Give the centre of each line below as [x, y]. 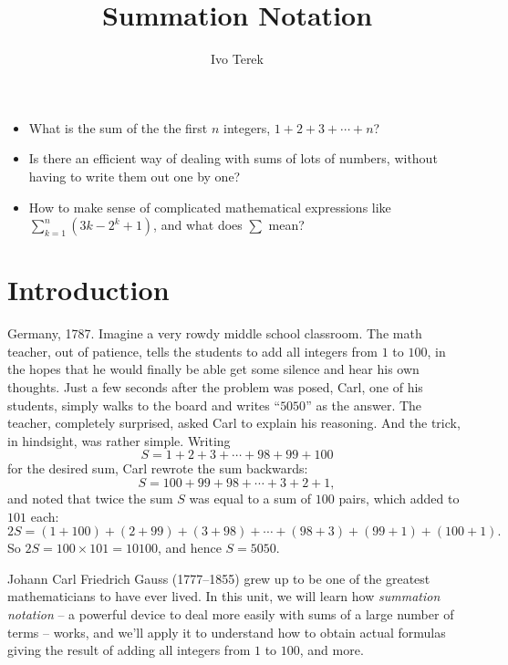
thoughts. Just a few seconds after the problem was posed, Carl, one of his [215, 387]
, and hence [189, 548]
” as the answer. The [364, 405]
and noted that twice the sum [90, 498]
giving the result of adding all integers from [129, 650]
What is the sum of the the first [118, 127]
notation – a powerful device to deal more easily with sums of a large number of [231, 613]
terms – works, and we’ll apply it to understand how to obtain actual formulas [227, 632]
